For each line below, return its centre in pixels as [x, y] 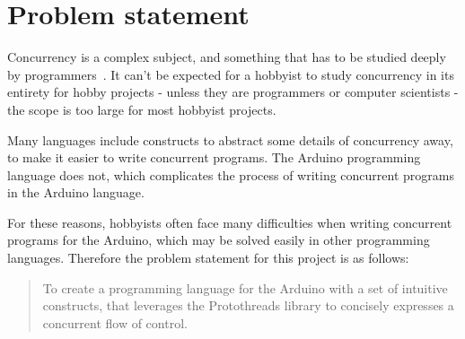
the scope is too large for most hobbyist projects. [142, 109]
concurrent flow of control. [115, 322]
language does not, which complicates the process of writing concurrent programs [231, 174]
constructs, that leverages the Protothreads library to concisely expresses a [248, 305]
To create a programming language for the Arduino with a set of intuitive [245, 287]
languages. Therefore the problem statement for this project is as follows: [208, 258]
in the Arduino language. [76, 192]
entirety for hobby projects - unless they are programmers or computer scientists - [233, 92]
